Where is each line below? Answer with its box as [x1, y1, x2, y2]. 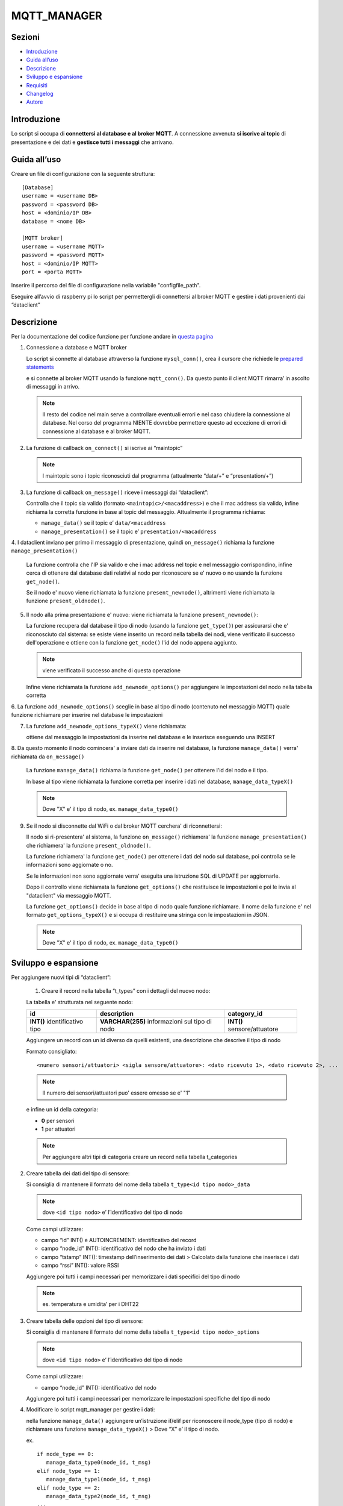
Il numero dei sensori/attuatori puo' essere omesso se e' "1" [42, 1089, 191, 1096]
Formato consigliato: [26, 1048, 78, 1055]
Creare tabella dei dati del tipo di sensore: [26, 1170, 130, 1177]
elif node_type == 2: [37, 1484, 100, 1491]
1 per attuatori [41, 1125, 76, 1133]
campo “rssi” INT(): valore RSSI [41, 1262, 119, 1269]
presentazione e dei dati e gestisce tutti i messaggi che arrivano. [11, 139, 174, 146]
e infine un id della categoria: [26, 1106, 99, 1113]
